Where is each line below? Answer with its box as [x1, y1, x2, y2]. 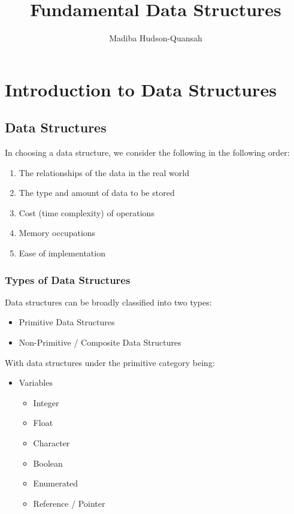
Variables [19, 376, 53, 389]
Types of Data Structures [5, 272, 131, 287]
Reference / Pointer [33, 497, 105, 509]
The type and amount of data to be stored [19, 186, 175, 199]
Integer [33, 396, 59, 409]
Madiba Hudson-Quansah [109, 32, 202, 44]
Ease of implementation [19, 247, 105, 259]
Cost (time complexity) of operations [19, 206, 154, 219]
